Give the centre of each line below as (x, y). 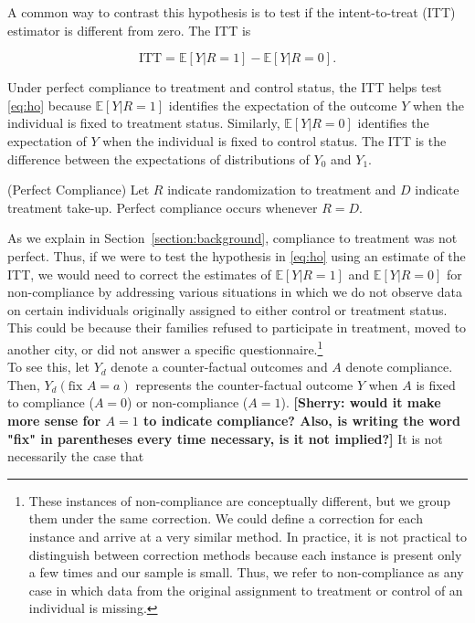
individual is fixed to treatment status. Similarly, (144, 123)
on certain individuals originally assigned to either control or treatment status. (227, 309)
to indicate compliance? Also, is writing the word (302, 420)
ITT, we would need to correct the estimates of (139, 274)
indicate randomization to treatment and (282, 190)
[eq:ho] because (49, 105)
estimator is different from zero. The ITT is (129, 30)
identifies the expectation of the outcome (283, 105)
